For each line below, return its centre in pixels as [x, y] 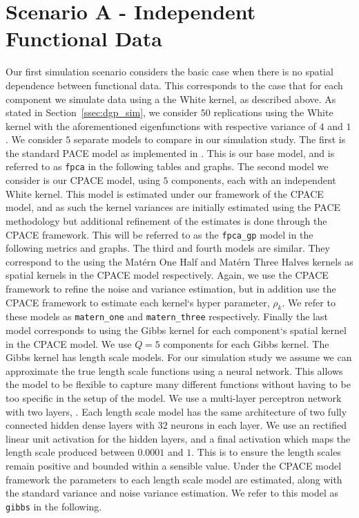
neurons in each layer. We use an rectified [259, 425]
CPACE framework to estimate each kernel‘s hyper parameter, [138, 302]
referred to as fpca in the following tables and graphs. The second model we [167, 166]
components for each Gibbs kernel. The [246, 343]
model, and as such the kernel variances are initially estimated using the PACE [173, 207]
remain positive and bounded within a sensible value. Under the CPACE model [174, 465]
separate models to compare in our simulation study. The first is [210, 139]
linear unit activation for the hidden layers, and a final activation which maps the [178, 438]
